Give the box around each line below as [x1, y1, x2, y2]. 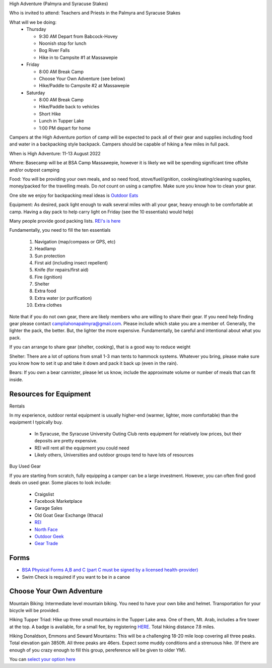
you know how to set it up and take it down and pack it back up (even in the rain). [9, 360, 178, 366]
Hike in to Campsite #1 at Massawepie [39, 54, 118, 60]
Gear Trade [34, 541, 58, 547]
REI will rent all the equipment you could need [34, 445, 129, 451]
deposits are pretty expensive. [34, 438, 98, 444]
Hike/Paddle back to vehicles [39, 104, 100, 110]
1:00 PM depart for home [39, 125, 91, 131]
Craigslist [34, 491, 54, 497]
